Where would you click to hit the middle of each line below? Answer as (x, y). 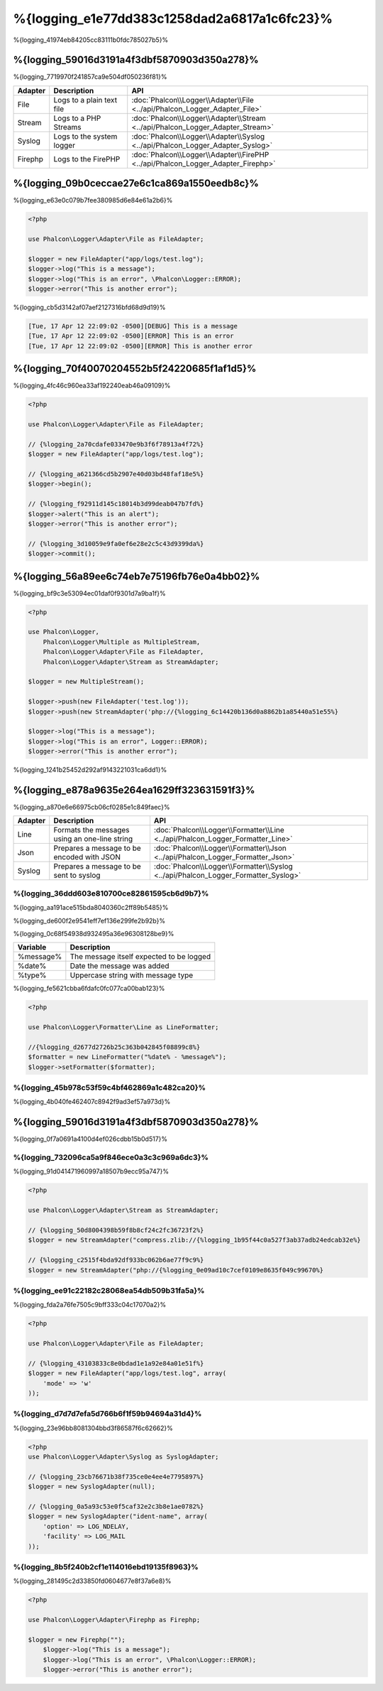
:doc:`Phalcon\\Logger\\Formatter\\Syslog (223, 866)
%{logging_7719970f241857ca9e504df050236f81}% (90, 77)
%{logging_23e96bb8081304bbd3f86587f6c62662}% (93, 1428)
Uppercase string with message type (132, 975)
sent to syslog (77, 876)
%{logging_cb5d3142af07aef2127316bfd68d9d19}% (89, 307)
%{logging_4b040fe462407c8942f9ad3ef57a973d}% (92, 1102)
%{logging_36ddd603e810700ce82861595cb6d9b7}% (111, 893)
